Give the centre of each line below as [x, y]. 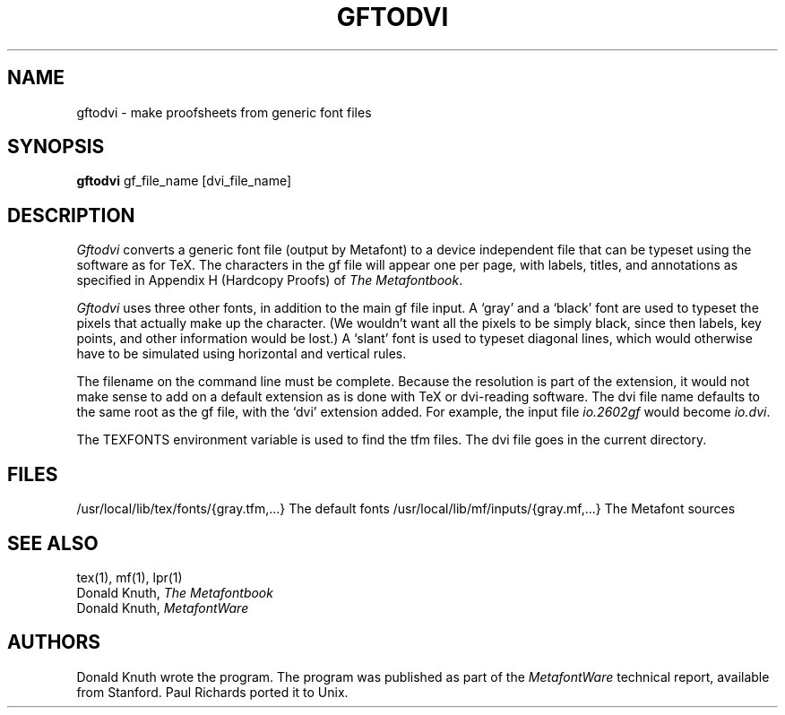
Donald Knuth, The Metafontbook [175, 592]
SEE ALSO [53, 543]
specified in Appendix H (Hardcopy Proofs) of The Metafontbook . [270, 280]
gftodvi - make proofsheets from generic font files [224, 112]
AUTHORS [54, 642]
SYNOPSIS [56, 147]
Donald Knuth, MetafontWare [163, 607]
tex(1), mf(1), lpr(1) [129, 577]
